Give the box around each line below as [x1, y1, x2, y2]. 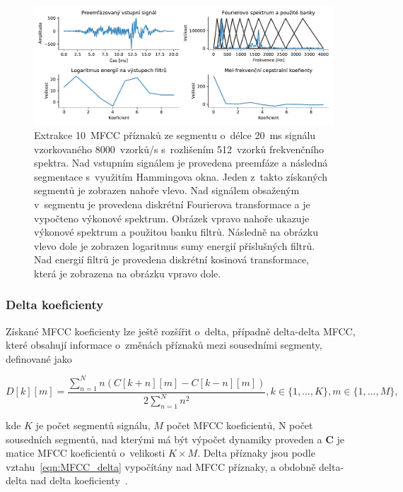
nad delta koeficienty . [30, 473, 128, 488]
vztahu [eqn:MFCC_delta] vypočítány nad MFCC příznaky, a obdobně [6, 459, 316, 474]
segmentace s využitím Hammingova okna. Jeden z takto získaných [34, 169, 327, 184]
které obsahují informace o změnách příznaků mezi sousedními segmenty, [6, 337, 322, 352]
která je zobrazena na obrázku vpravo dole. [34, 265, 221, 280]
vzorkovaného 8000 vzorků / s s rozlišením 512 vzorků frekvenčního [34, 141, 324, 156]
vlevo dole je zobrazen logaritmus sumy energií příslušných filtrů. [34, 238, 315, 253]
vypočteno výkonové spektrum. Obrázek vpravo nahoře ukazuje [34, 210, 310, 225]
